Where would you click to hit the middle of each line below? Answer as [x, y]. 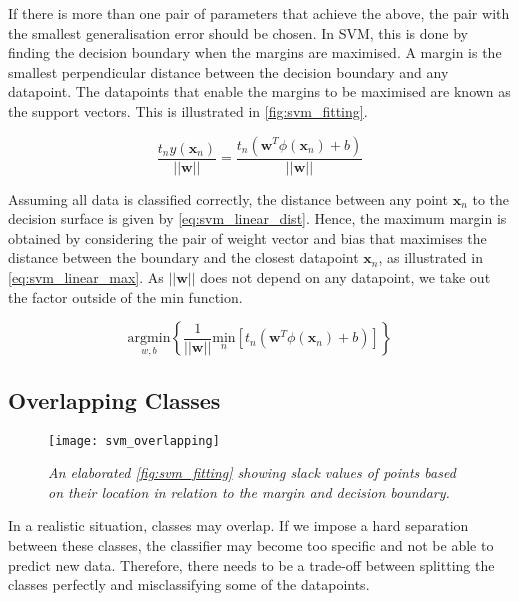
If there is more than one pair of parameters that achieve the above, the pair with [259, 13]
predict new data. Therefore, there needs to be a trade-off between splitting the [251, 564]
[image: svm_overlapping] [134, 440]
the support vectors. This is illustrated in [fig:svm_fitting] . [188, 110]
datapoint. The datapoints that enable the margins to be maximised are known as [259, 91]
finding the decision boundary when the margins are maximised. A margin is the [255, 52]
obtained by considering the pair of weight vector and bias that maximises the [247, 237]
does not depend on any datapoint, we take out [345, 276]
